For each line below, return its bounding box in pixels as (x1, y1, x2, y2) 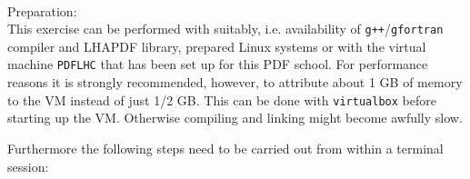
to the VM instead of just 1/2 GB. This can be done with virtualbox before (7, 90, 436, 109)
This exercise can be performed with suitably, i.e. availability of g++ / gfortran (7, 19, 444, 38)
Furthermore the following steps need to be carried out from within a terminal (7, 138, 444, 157)
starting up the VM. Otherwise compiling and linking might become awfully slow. (7, 108, 463, 127)
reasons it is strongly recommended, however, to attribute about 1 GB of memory (7, 73, 463, 92)
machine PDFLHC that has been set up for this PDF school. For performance (7, 55, 428, 74)
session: (7, 156, 49, 175)
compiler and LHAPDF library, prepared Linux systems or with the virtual (7, 36, 426, 55)
